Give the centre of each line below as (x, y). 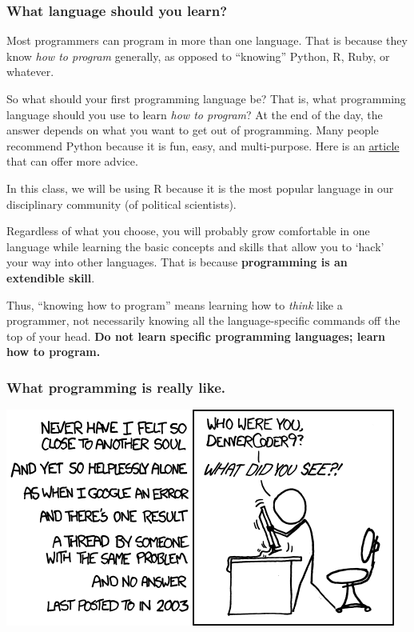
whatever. (30, 72)
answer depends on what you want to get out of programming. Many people (193, 130)
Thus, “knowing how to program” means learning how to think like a (175, 304)
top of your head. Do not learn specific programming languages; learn (196, 336)
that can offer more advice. (72, 161)
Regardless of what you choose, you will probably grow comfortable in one (188, 231)
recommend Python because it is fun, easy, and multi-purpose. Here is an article (203, 145)
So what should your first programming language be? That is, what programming (206, 98)
